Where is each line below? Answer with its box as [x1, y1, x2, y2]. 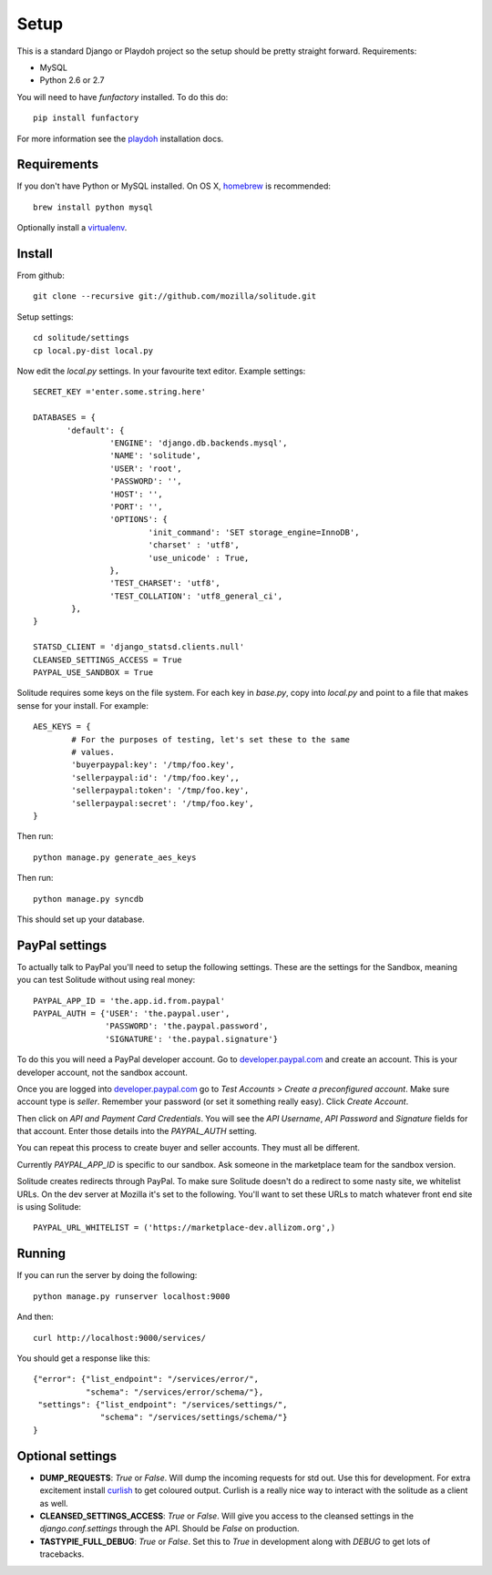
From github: [16, 270, 66, 281]
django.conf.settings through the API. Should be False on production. [39, 1523, 300, 1534]
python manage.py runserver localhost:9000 [33, 1291, 231, 1302]
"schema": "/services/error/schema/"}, [85, 1386, 264, 1397]
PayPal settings [16, 937, 108, 953]
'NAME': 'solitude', [109, 451, 202, 461]
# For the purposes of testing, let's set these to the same [71, 734, 351, 744]
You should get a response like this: [16, 1353, 150, 1364]
